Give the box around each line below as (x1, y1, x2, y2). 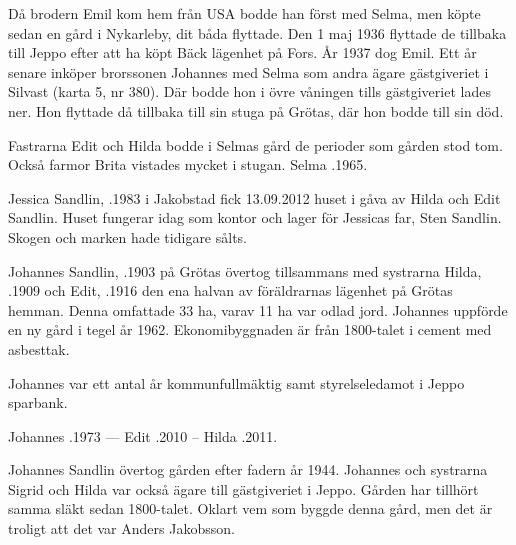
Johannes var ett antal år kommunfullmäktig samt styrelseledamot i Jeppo (8, 372, 465, 393)
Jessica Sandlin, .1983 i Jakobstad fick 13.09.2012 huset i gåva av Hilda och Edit (8, 187, 501, 208)
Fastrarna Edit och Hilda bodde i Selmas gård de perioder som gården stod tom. (8, 134, 503, 155)
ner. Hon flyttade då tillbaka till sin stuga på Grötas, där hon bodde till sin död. (8, 100, 504, 121)
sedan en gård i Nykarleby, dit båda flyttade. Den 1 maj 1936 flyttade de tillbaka (8, 22, 507, 43)
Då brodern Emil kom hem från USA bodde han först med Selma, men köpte (8, 3, 481, 23)
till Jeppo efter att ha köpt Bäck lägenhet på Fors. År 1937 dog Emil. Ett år (8, 42, 477, 63)
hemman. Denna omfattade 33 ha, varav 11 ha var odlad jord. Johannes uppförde (8, 299, 508, 320)
